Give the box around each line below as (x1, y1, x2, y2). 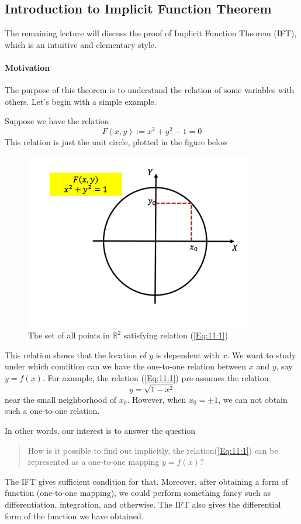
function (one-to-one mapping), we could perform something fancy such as (5, 487, 271, 499)
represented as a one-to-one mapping (27, 455, 160, 468)
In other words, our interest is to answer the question (5, 424, 196, 437)
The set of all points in (28, 329, 110, 341)
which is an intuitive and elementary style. (5, 38, 157, 50)
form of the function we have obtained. (5, 509, 144, 522)
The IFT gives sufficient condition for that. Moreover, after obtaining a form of (5, 475, 288, 487)
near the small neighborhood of (5, 393, 117, 405)
